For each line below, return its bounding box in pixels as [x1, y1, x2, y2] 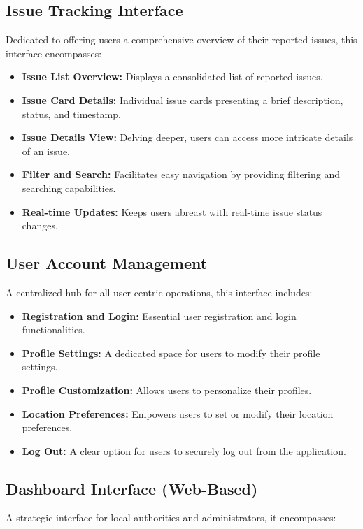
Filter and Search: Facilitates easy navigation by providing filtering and [22, 167, 341, 182]
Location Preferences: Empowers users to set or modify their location [22, 406, 334, 421]
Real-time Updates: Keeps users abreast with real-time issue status [22, 204, 322, 219]
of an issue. [22, 143, 71, 158]
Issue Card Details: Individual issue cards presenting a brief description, [22, 92, 343, 107]
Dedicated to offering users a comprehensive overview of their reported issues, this [6, 32, 357, 47]
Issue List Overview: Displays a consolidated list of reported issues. [22, 69, 323, 84]
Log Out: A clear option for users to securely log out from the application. [22, 443, 346, 458]
